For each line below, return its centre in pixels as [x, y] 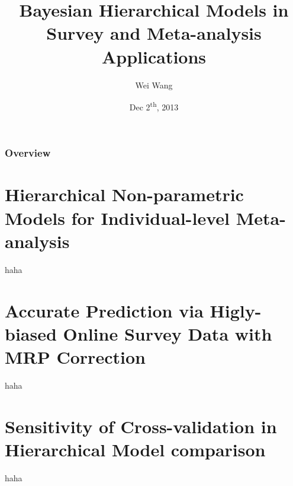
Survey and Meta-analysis [154, 33]
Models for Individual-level [117, 217]
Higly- [236, 310]
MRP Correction [75, 356]
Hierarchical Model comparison [135, 449]
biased [31, 333]
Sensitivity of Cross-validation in [141, 426]
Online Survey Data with [168, 333]
